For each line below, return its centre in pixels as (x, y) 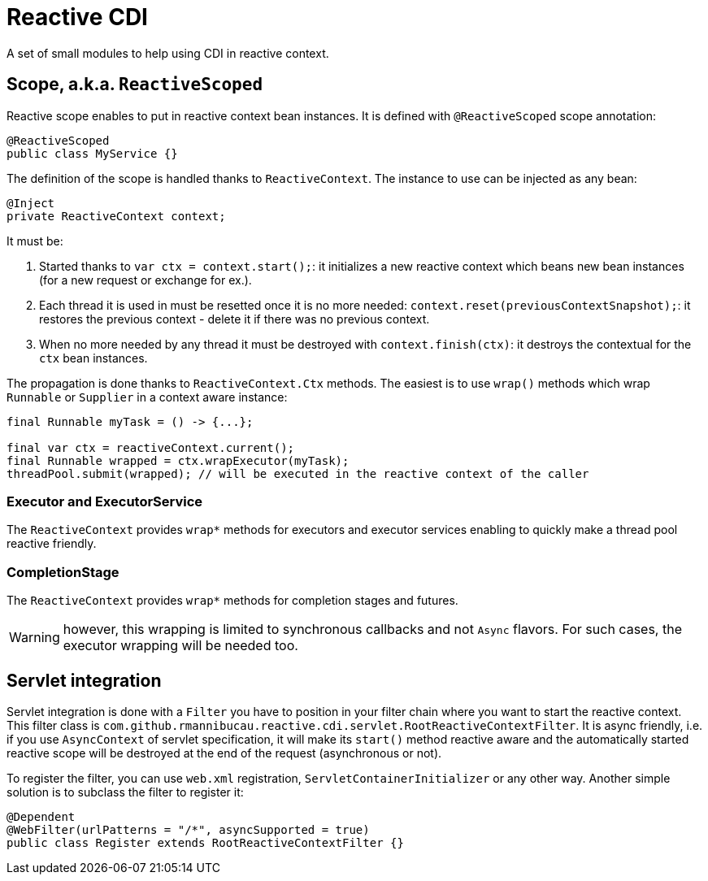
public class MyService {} (92, 153)
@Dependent (41, 816)
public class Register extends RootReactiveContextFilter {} (205, 842)
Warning (35, 638)
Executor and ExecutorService (105, 501)
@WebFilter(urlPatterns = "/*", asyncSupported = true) (188, 829)
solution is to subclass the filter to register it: (125, 792)
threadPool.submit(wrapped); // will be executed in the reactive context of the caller (298, 473)
